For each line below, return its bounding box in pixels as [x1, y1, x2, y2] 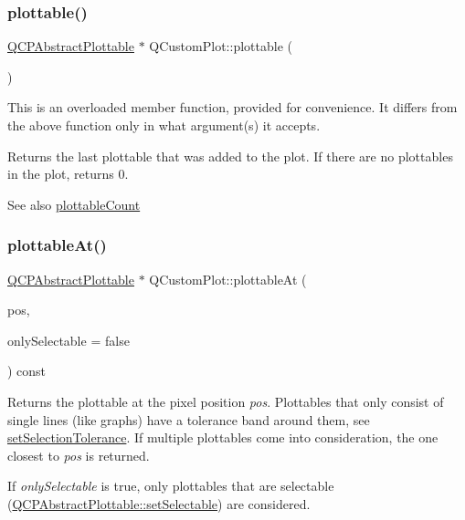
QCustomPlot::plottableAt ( [149, 269, 307, 288]
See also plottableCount [7, 194, 141, 213]
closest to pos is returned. [7, 445, 150, 464]
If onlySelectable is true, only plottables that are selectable [7, 476, 334, 495]
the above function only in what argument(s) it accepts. [7, 116, 321, 134]
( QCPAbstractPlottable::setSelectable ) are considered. [7, 494, 311, 513]
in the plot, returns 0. [7, 164, 129, 183]
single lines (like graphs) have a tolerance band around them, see [7, 410, 370, 429]
